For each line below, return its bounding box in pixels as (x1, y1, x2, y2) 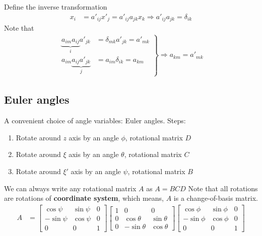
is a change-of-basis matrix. (173, 193, 258, 203)
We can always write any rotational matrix (4, 183, 137, 193)
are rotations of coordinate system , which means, (4, 193, 164, 203)
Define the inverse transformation (4, 2, 107, 12)
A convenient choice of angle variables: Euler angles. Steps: (4, 115, 186, 126)
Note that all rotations (188, 183, 258, 193)
